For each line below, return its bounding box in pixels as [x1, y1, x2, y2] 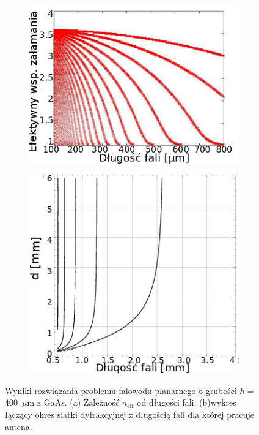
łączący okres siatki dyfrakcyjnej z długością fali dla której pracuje [5, 408, 255, 421]
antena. [5, 420, 32, 433]
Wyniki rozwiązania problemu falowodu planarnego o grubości [5, 384, 237, 396]
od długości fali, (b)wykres [137, 396, 236, 409]
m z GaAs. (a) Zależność [27, 396, 120, 409]
